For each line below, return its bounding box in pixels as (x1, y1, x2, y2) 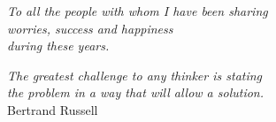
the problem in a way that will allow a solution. (7, 83, 264, 102)
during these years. (7, 36, 110, 55)
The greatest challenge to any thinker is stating (7, 65, 263, 84)
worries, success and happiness (7, 19, 173, 37)
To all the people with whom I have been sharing (7, 2, 268, 19)
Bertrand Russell (7, 100, 98, 118)
